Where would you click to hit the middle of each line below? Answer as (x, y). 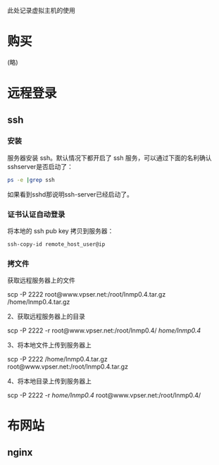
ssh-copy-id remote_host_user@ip (56, 244)
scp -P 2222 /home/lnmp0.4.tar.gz (57, 359)
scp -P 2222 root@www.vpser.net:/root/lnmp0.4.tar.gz (87, 294)
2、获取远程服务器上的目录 (46, 316)
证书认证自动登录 (36, 214)
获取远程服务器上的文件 (41, 280)
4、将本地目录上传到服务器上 (50, 381)
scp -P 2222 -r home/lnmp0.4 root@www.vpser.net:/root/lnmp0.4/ (104, 395)
